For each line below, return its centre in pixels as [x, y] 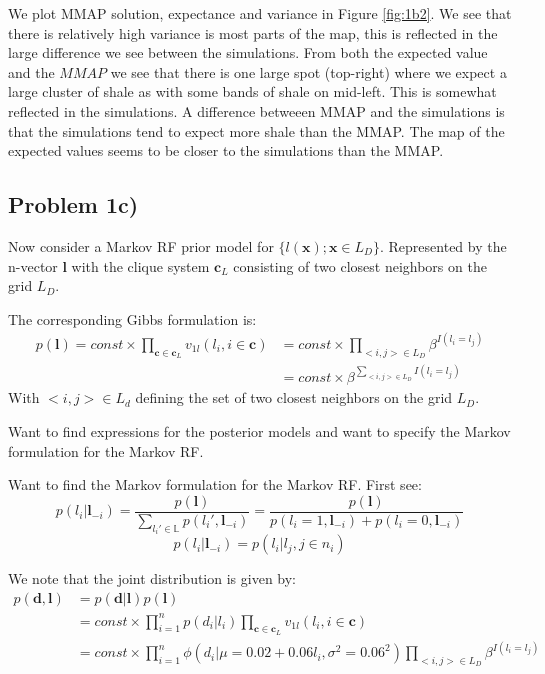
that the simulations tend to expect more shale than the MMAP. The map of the [256, 130]
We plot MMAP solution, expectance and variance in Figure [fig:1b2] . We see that [260, 13]
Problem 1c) [73, 204]
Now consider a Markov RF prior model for [141, 245]
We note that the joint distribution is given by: [152, 578]
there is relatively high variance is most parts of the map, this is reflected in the [253, 32]
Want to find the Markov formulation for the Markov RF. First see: [215, 484]
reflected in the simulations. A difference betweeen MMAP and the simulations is [256, 110]
